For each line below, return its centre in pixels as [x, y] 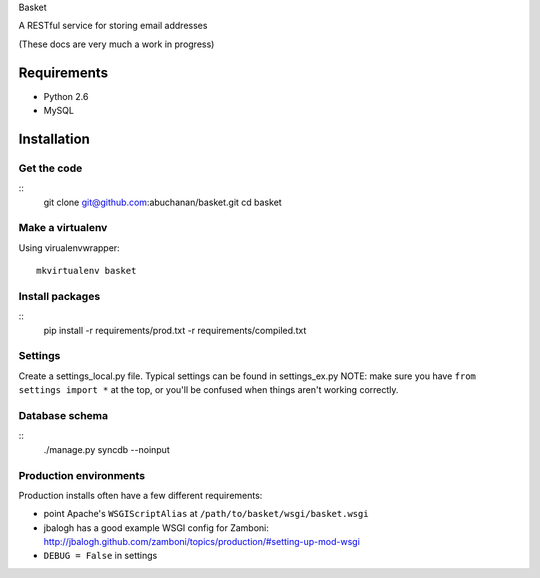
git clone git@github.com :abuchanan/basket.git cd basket [162, 202]
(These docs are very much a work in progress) [116, 44]
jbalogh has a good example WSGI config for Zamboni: [156, 527]
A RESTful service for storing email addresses [113, 26]
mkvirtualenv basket [86, 271]
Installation [54, 138]
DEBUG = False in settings [100, 556]
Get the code [50, 168]
